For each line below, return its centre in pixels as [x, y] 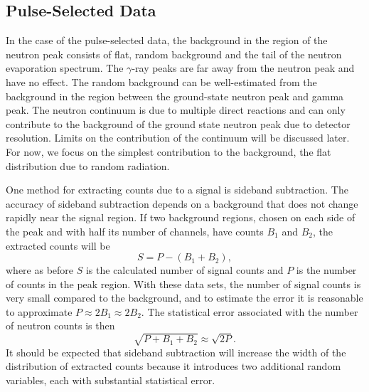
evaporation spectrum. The [65, 68]
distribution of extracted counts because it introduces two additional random [173, 366]
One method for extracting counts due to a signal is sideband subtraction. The [177, 190]
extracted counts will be [58, 245]
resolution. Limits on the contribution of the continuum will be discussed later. [178, 138]
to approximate [39, 311]
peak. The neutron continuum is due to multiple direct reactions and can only [176, 110]
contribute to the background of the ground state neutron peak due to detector [178, 123]
